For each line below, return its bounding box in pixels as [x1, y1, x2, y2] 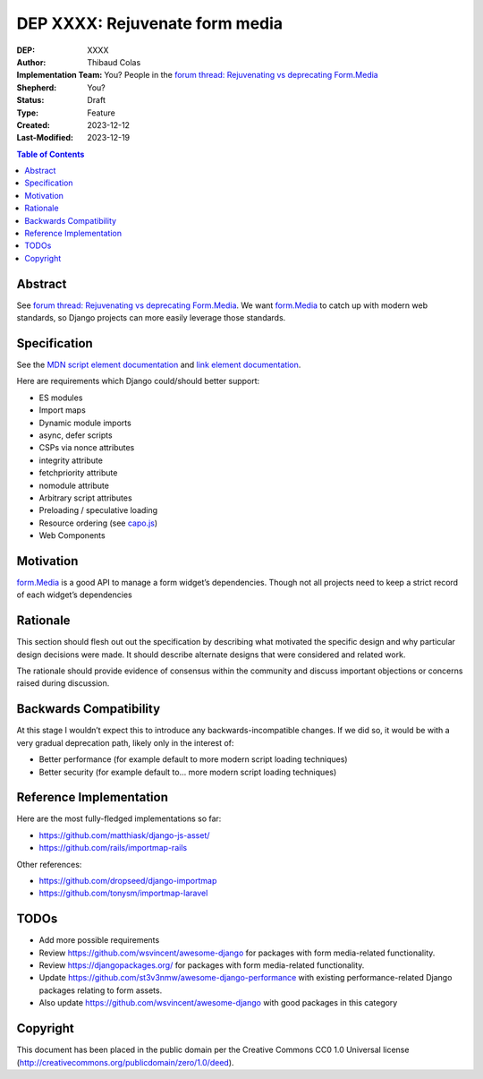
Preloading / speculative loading [38, 505, 158, 516]
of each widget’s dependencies [16, 589, 133, 600]
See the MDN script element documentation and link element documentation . [16, 359, 301, 370]
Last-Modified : [16, 133, 73, 143]
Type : [16, 107, 39, 118]
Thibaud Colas [87, 56, 141, 67]
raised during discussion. [16, 678, 110, 689]
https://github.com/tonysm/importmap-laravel [38, 887, 208, 899]
